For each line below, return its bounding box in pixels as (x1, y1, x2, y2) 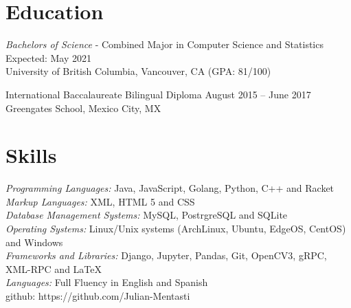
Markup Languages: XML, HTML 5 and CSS (5, 194, 195, 208)
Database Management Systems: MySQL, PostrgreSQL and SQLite (5, 208, 288, 222)
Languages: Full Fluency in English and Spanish (5, 275, 208, 289)
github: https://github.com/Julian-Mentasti (5, 288, 190, 302)
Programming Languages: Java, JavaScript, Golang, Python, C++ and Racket (5, 181, 335, 195)
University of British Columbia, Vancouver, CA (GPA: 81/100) (5, 64, 271, 78)
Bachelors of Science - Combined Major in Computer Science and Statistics (5, 37, 324, 52)
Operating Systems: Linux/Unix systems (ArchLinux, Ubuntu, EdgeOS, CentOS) (5, 221, 346, 235)
